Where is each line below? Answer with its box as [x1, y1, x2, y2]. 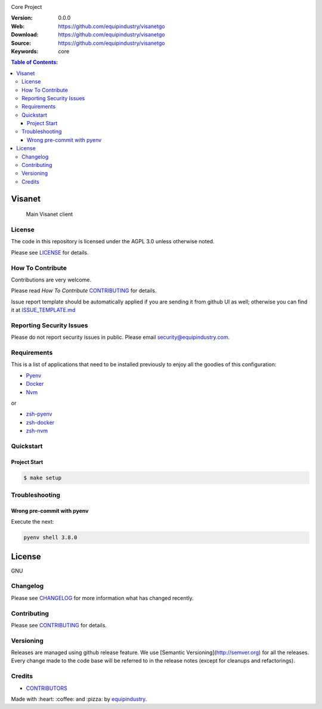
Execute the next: [11, 518, 54, 525]
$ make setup [23, 474, 62, 481]
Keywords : [11, 48, 39, 55]
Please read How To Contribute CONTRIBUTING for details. [11, 287, 157, 295]
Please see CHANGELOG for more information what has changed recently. [11, 594, 194, 602]
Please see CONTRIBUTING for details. [11, 621, 107, 628]
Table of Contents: [11, 58, 58, 66]
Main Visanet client [26, 210, 73, 218]
